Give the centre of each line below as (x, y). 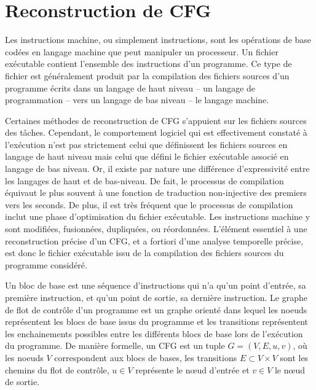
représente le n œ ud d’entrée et (192, 369)
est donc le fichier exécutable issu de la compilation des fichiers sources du (144, 253)
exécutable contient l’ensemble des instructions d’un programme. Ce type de (148, 64)
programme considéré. (46, 264)
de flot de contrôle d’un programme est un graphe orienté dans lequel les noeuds (156, 309)
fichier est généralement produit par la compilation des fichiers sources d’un (147, 75)
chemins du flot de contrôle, (57, 369)
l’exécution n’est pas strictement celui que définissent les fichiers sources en (146, 144)
